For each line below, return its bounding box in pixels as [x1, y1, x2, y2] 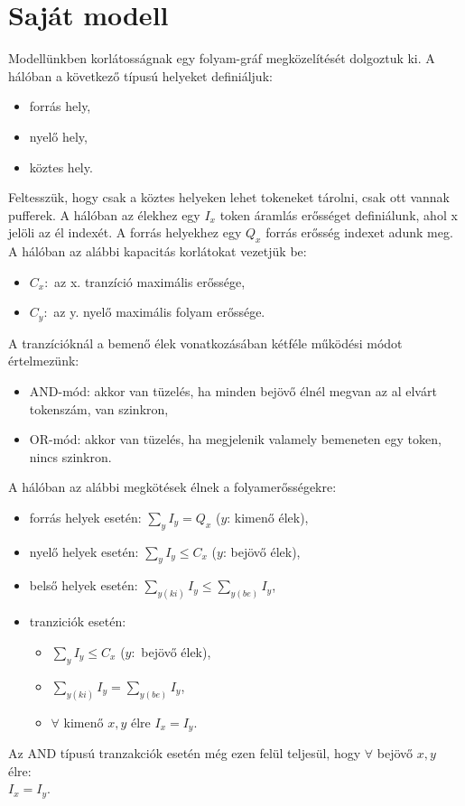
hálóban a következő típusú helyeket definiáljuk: [8, 66, 273, 85]
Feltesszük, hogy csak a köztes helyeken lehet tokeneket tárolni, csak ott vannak [8, 188, 451, 207]
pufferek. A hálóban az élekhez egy [8, 205, 200, 224]
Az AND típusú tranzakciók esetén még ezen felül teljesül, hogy [8, 744, 361, 763]
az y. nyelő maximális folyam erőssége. [53, 302, 265, 321]
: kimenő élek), [227, 507, 309, 526]
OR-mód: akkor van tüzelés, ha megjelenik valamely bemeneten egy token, [29, 430, 442, 449]
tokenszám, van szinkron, [29, 399, 169, 418]
